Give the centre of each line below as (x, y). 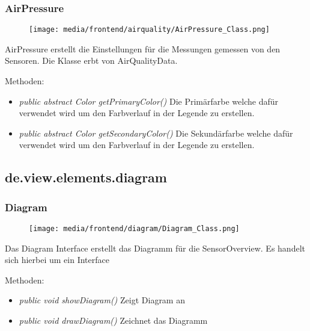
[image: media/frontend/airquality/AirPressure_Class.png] (149, 30)
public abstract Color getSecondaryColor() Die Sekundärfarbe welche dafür (156, 133)
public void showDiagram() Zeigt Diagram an (102, 300)
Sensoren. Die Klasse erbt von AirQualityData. (91, 60)
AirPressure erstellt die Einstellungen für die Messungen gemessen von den (143, 48)
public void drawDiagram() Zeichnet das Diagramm (113, 320)
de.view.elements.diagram (86, 177)
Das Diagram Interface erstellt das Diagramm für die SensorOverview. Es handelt (155, 248)
